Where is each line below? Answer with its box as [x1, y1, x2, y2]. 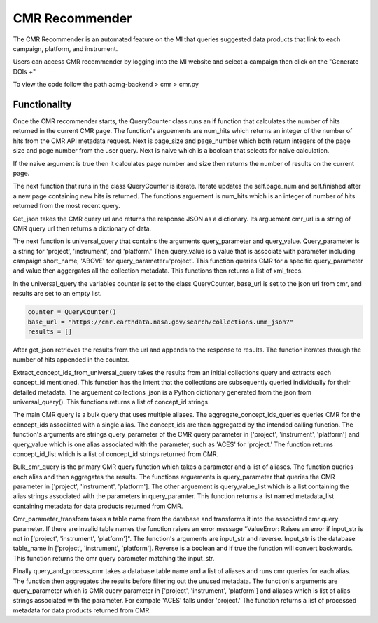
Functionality [13, 98, 72, 110]
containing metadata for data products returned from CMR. [13, 502, 183, 510]
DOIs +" [13, 67, 36, 76]
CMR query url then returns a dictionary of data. [13, 224, 152, 233]
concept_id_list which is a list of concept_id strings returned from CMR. [13, 449, 219, 458]
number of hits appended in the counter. [13, 355, 129, 364]
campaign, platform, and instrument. [13, 44, 118, 53]
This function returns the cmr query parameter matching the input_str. [13, 554, 215, 562]
